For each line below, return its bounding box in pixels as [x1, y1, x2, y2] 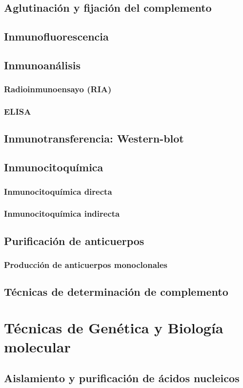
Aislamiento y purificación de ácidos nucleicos [4, 370, 240, 385]
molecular [4, 337, 71, 357]
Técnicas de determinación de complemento [4, 284, 228, 299]
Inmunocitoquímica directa [4, 185, 112, 197]
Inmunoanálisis [4, 57, 81, 72]
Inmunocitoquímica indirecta [4, 207, 120, 220]
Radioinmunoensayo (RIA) [4, 83, 112, 95]
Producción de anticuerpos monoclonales [4, 258, 168, 270]
